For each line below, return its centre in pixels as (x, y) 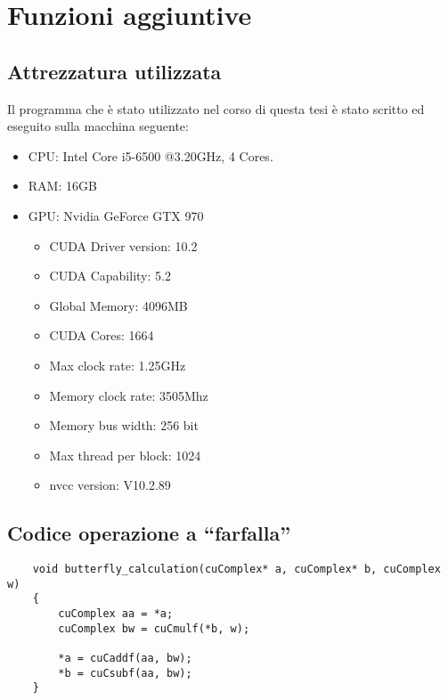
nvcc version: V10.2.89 (110, 485)
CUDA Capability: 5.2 (110, 276)
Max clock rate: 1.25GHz (118, 365)
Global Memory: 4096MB (118, 305)
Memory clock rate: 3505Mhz (129, 395)
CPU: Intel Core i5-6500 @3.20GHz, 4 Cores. (151, 155)
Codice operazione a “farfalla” (149, 533)
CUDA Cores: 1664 (102, 335)
